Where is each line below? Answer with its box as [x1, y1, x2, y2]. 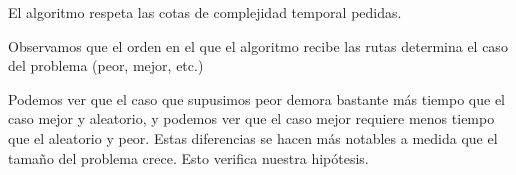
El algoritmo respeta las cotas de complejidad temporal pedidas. [8, 2, 402, 22]
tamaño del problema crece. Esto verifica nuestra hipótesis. [8, 147, 369, 168]
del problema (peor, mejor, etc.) [8, 55, 204, 76]
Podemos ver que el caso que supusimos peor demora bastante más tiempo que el [8, 88, 505, 109]
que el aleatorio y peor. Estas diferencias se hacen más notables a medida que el [8, 127, 498, 148]
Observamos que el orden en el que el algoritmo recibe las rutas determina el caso [8, 35, 508, 56]
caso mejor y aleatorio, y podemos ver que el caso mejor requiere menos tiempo [8, 108, 495, 129]
